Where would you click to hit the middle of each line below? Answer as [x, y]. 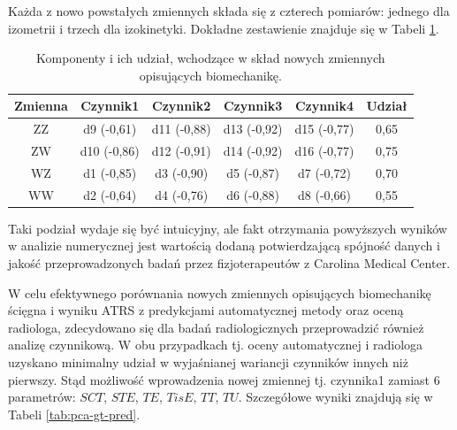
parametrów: [42, 397]
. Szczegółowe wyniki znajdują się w [335, 397]
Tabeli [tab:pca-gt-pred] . [74, 414]
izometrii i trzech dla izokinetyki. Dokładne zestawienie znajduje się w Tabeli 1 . [224, 28]
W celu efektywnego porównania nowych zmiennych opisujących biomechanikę [220, 292]
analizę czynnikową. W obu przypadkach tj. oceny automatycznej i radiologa [216, 345]
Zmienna [41, 106]
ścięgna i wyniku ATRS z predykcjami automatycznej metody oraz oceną [206, 310]
